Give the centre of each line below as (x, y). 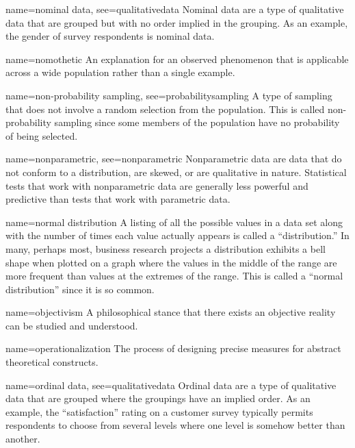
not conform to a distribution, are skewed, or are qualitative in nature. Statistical (176, 172)
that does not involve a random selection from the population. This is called (165, 109)
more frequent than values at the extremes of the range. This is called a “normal (174, 276)
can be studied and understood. (72, 325)
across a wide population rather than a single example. (120, 72)
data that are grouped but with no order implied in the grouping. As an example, (177, 22)
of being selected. (42, 135)
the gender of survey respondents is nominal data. (110, 36)
